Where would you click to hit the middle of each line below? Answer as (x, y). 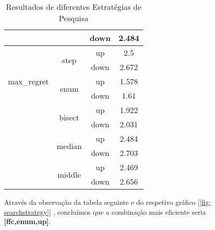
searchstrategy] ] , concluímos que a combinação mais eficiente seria (105, 211)
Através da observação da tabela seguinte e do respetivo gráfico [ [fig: (107, 202)
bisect (69, 117)
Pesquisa (73, 18)
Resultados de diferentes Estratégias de (73, 7)
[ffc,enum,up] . (27, 221)
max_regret (28, 81)
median (69, 146)
